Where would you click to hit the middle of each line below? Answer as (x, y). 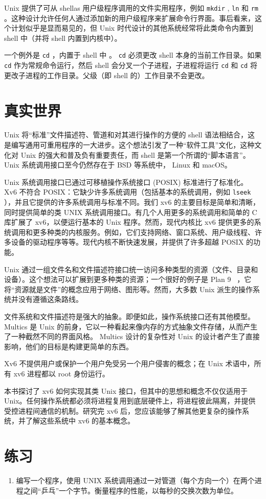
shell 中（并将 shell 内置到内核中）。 (63, 38)
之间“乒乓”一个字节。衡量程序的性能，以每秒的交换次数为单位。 (131, 490)
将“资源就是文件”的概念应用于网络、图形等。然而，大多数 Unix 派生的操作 (129, 289)
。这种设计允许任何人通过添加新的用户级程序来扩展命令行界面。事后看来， (129, 18)
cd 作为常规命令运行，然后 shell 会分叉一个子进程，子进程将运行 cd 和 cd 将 (131, 65)
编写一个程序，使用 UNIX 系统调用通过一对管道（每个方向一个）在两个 (135, 480)
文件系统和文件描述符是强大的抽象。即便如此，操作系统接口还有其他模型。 (129, 316)
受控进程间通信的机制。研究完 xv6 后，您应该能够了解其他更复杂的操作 (123, 410)
